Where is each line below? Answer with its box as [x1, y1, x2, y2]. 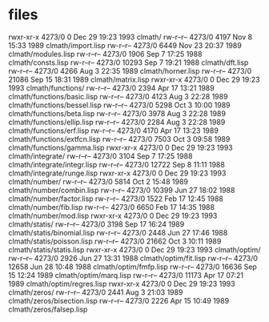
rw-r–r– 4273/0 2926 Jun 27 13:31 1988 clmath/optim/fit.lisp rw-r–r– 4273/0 [8, 253, 259, 263]
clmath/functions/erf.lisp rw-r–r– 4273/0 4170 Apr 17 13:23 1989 [8, 126, 219, 135]
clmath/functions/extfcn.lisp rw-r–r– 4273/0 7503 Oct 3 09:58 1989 [8, 134, 231, 143]
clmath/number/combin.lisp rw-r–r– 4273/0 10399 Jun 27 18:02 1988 [8, 185, 235, 195]
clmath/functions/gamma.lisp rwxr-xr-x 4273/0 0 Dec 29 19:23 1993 [8, 143, 234, 152]
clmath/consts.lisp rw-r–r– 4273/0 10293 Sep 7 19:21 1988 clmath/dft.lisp [8, 58, 249, 67]
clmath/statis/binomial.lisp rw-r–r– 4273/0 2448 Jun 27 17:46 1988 [8, 227, 228, 237]
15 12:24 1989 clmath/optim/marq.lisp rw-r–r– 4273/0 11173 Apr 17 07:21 [8, 270, 244, 280]
